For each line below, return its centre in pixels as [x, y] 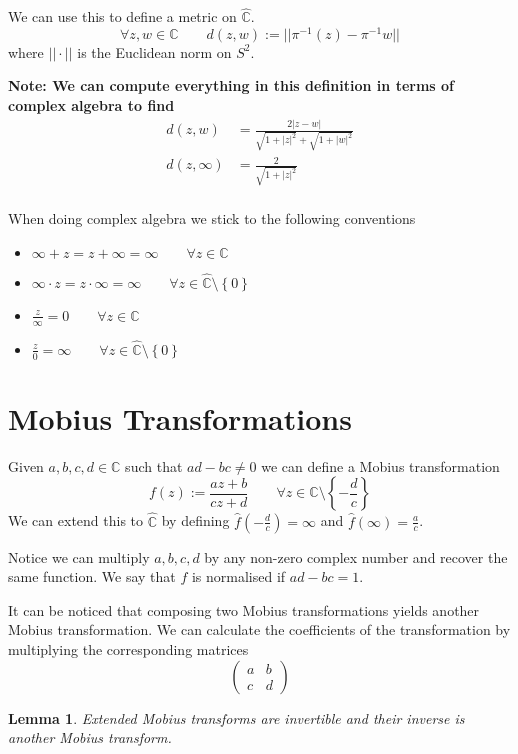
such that [154, 465]
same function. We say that [92, 576]
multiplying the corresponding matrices [128, 649]
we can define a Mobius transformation [380, 465]
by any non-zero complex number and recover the [356, 556]
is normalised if [238, 576]
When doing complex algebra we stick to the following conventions [212, 218]
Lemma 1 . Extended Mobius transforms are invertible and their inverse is [236, 717]
